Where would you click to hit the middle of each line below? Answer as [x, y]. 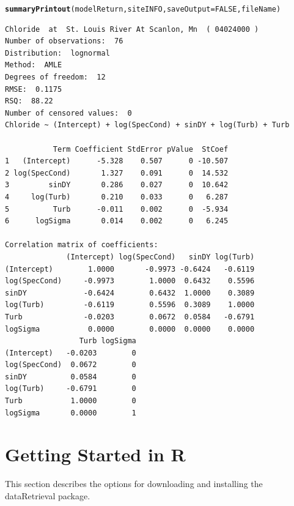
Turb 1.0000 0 [71, 401]
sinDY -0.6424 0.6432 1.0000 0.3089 [130, 293]
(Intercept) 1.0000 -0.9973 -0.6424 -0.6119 [130, 269]
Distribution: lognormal [57, 53]
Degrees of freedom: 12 [55, 77]
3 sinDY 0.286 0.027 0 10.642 [117, 185]
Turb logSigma [108, 341]
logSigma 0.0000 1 [71, 413]
